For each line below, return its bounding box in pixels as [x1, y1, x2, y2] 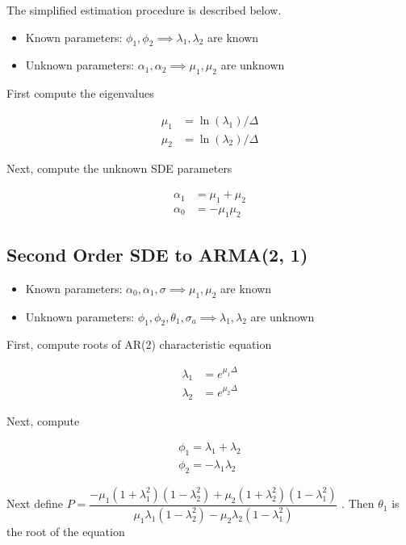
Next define [6, 495, 63, 512]
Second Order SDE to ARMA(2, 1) [6, 242, 308, 267]
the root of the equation [6, 522, 125, 539]
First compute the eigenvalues [6, 85, 154, 102]
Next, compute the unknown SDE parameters [6, 160, 232, 177]
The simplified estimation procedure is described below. [6, 2, 282, 18]
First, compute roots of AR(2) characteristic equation [6, 336, 272, 353]
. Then [341, 495, 375, 512]
